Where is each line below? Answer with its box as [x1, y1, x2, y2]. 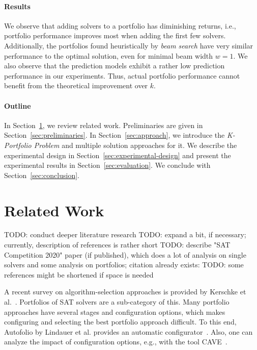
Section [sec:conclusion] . [4, 169, 79, 180]
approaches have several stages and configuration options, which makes [4, 306, 225, 317]
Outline [4, 100, 31, 111]
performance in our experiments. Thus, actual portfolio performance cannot [4, 70, 240, 81]
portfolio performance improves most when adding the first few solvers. [4, 30, 226, 41]
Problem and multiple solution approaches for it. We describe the [34, 139, 237, 150]
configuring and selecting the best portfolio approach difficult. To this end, [4, 316, 237, 327]
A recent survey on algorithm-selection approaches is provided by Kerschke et [4, 286, 246, 297]
